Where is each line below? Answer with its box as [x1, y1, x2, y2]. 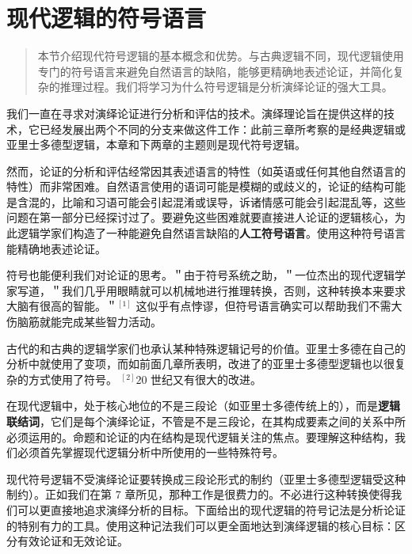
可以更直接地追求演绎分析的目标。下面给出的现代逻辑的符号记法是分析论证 [17, 501, 406, 518]
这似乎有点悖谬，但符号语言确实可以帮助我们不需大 [135, 298, 402, 314]
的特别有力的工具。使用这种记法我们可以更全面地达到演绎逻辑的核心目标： [6, 517, 395, 533]
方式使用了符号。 [28, 370, 117, 387]
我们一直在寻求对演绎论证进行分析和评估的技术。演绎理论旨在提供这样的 [6, 104, 383, 121]
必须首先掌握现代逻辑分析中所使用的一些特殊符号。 [17, 444, 284, 461]
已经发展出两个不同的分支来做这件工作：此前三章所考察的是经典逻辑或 [39, 120, 406, 137]
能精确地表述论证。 [6, 240, 106, 256]
